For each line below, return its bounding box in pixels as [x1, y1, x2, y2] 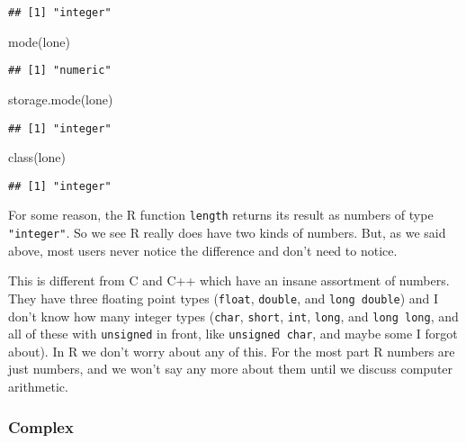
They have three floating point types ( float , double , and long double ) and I [8, 288, 439, 307]
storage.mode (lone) [8, 89, 113, 108]
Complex [8, 415, 74, 438]
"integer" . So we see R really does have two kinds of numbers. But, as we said [8, 223, 446, 242]
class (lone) [8, 148, 66, 167]
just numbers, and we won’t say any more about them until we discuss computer [8, 359, 453, 378]
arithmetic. [8, 377, 68, 396]
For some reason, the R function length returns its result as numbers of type [8, 205, 434, 224]
